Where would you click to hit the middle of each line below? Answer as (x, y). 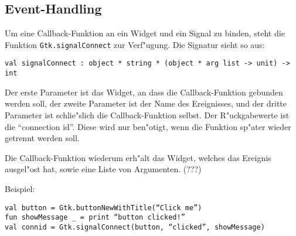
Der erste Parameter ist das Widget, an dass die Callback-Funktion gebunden (144, 92)
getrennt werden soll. (42, 138)
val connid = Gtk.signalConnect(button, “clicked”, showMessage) (135, 227)
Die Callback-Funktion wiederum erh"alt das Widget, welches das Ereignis (138, 157)
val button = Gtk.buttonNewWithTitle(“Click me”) (103, 208)
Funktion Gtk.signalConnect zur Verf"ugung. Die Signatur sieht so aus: (135, 44)
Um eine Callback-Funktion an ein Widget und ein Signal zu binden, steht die (145, 33)
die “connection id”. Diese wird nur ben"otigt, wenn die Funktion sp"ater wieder (148, 126)
